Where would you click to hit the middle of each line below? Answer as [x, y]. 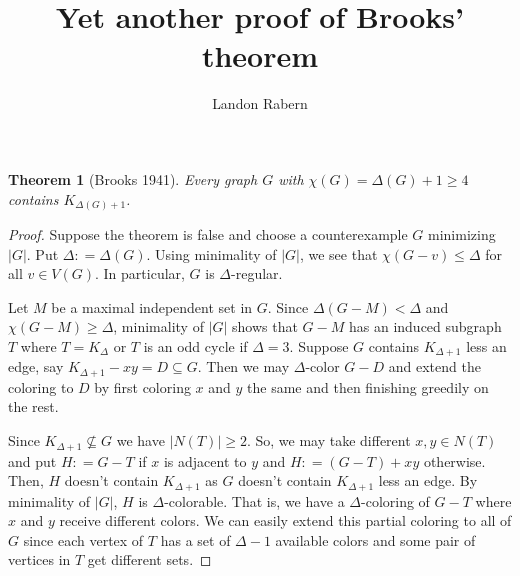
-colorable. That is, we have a [254, 500]
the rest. [33, 406]
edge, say [36, 366]
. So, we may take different [328, 440]
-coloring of [395, 500]
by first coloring [142, 386]
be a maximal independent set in [152, 306]
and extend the [434, 366]
